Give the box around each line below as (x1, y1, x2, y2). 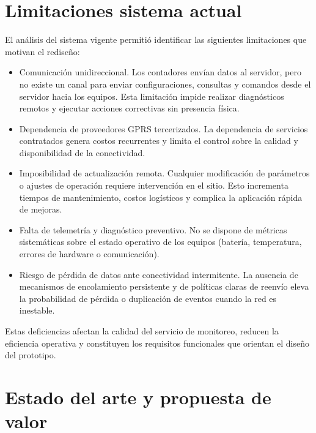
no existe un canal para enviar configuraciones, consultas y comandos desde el (19, 77, 311, 90)
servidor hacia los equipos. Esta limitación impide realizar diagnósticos (19, 89, 284, 102)
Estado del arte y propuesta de (5, 384, 271, 409)
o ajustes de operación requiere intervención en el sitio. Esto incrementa (19, 179, 288, 192)
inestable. (19, 304, 55, 317)
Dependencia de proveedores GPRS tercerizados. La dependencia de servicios (19, 122, 308, 135)
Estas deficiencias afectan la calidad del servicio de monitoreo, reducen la (5, 325, 279, 337)
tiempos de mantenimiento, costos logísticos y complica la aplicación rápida (19, 190, 303, 203)
